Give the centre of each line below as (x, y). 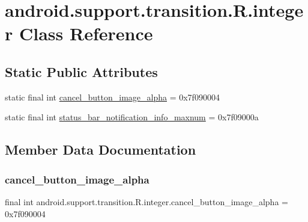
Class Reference (86, 33)
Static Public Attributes (81, 71)
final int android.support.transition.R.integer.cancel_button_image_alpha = (146, 201)
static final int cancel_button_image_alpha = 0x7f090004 (112, 97)
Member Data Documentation (101, 150)
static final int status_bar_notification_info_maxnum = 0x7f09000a (132, 117)
